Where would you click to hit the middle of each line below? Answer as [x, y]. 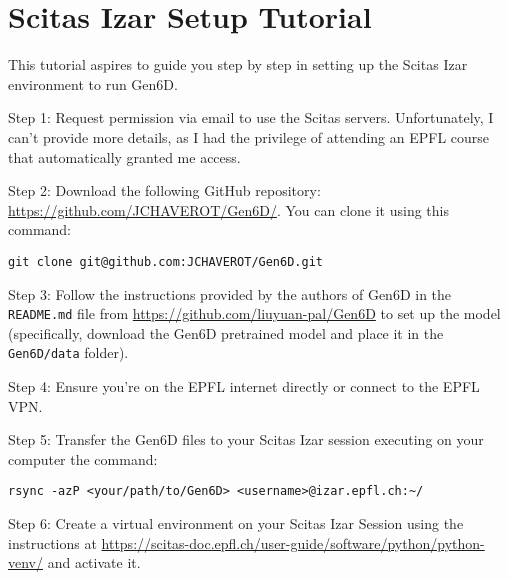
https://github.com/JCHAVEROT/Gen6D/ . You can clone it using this [228, 209]
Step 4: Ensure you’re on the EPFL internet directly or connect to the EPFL [244, 386]
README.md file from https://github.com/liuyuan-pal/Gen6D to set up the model [254, 313]
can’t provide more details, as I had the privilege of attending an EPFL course [249, 136]
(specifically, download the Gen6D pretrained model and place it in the [226, 332]
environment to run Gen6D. [93, 83]
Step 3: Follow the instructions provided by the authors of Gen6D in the [230, 293]
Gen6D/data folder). [68, 352]
